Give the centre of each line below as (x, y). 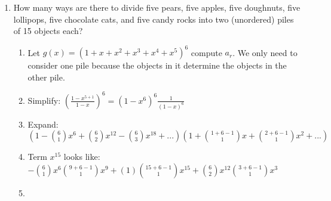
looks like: (82, 157)
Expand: (43, 124)
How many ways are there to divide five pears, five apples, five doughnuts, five (157, 7)
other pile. (46, 77)
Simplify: (44, 100)
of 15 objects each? (48, 31)
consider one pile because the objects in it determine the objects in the (157, 65)
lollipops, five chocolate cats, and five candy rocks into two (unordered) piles (154, 19)
